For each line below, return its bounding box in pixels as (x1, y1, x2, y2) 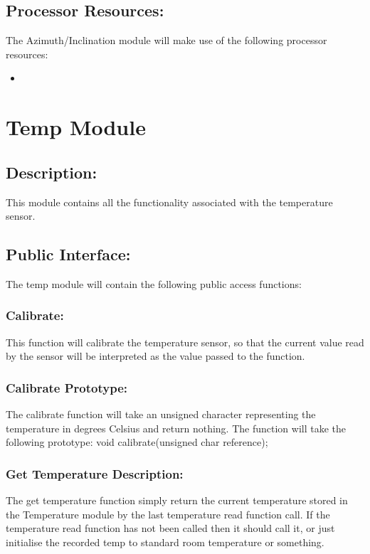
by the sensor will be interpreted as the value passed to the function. (6, 348, 305, 363)
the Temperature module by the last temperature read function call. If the (6, 506, 330, 521)
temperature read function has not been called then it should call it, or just (6, 521, 335, 536)
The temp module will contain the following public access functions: (6, 276, 302, 291)
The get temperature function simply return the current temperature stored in (6, 493, 348, 508)
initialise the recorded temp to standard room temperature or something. (6, 534, 324, 549)
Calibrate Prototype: (6, 378, 128, 396)
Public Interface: (6, 243, 131, 265)
